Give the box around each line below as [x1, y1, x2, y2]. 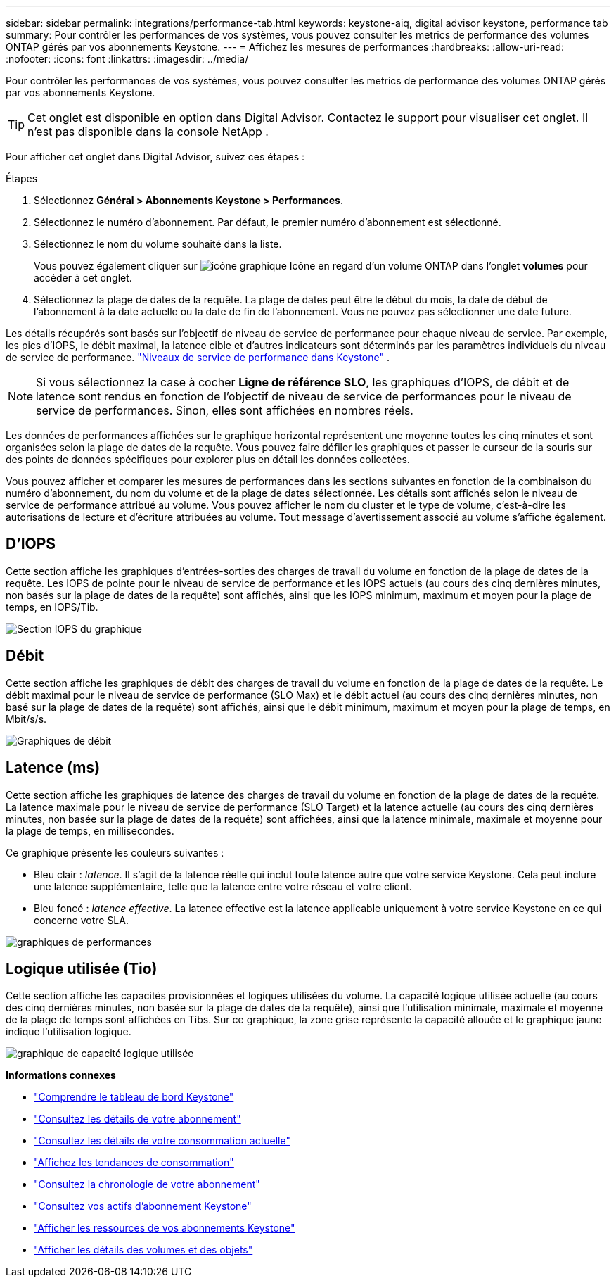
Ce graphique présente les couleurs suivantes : [6, 846, 224, 859]
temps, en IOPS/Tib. [6, 600, 98, 613]
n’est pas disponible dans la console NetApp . [27, 125, 269, 139]
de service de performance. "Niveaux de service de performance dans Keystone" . [6, 351, 390, 363]
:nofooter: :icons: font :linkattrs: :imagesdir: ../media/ [6, 53, 249, 65]
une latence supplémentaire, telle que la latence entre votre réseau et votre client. [34, 880, 412, 892]
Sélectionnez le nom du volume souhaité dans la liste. [34, 238, 282, 250]
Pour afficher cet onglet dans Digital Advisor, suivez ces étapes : [6, 151, 305, 163]
